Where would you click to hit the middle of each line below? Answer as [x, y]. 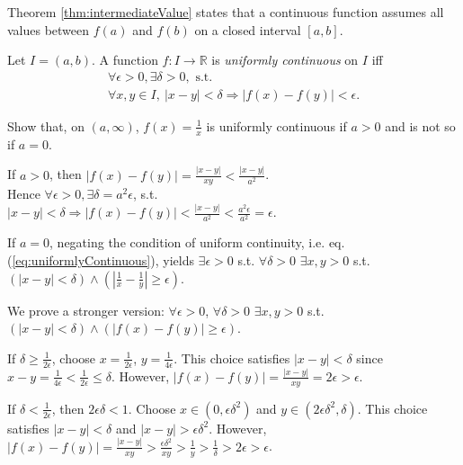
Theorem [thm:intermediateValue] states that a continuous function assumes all [226, 12]
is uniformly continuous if [276, 125]
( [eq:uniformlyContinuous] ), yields [101, 260]
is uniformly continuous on [285, 60]
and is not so [420, 125]
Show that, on [46, 125]
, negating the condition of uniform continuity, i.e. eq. [197, 242]
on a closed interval [248, 29]
